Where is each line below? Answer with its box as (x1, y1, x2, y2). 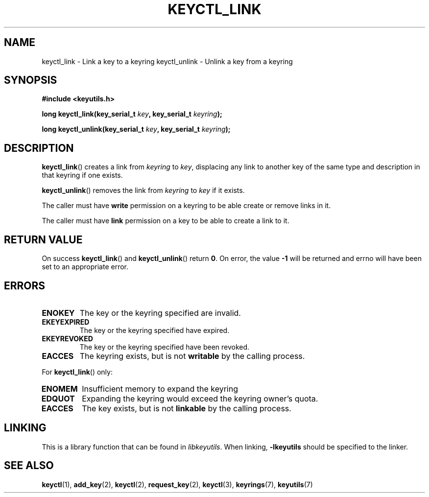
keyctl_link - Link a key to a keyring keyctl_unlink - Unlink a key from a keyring (42, 57, 293, 66)
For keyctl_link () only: (42, 367, 113, 376)
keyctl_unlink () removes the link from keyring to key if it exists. (42, 186, 245, 195)
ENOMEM (41, 383, 78, 394)
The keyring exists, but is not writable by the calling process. (79, 351, 305, 361)
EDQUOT (41, 393, 75, 403)
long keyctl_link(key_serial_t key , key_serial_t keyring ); (42, 110, 222, 118)
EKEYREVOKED (42, 334, 93, 343)
